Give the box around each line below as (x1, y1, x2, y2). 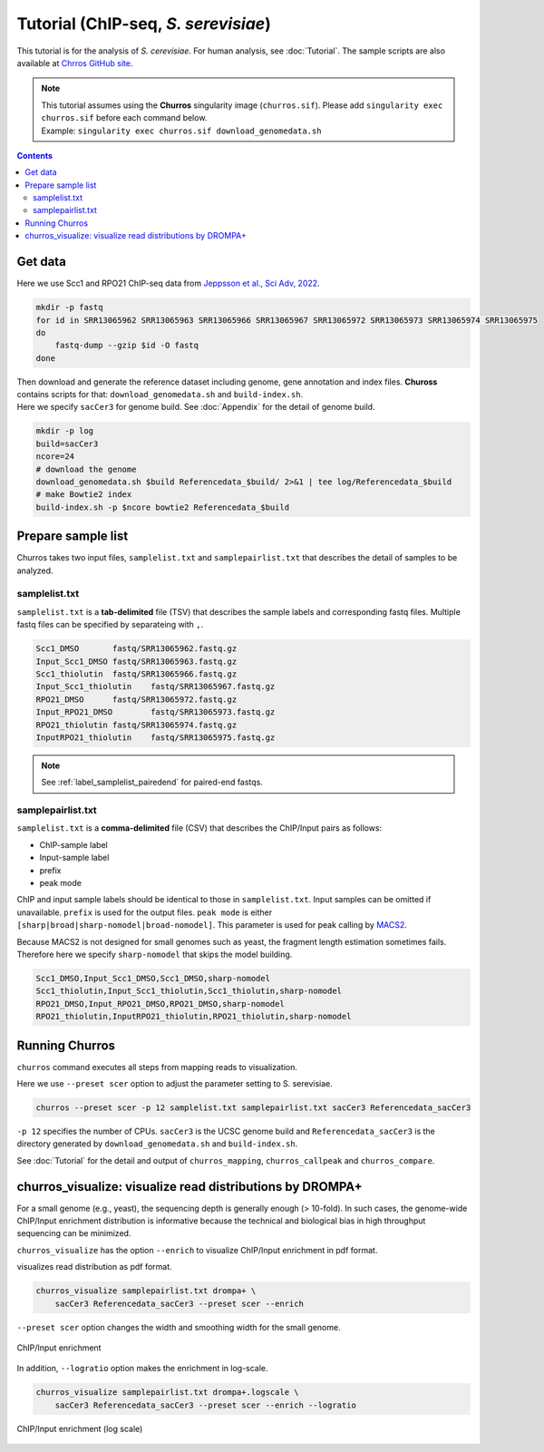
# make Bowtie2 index (35, 490, 132, 500)
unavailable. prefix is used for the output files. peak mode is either (16, 907, 272, 918)
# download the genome (35, 463, 137, 474)
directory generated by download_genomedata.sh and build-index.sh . (16, 1138, 298, 1149)
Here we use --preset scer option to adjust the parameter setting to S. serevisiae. (16, 1078, 333, 1088)
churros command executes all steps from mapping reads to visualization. (16, 1061, 298, 1072)
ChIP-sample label (39, 839, 108, 850)
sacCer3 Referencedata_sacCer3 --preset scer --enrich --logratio (54, 1399, 357, 1410)
